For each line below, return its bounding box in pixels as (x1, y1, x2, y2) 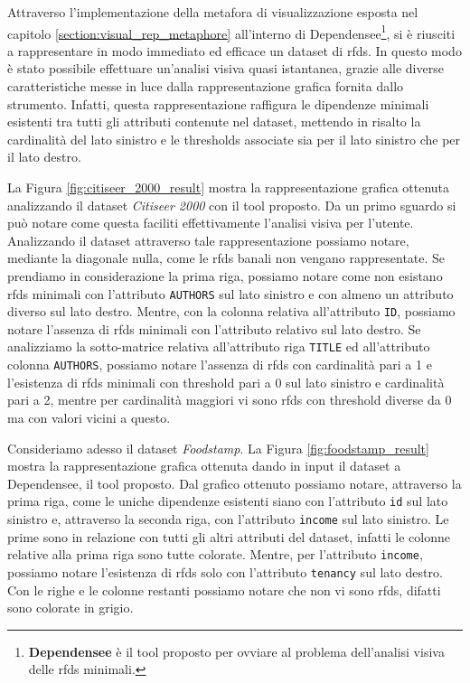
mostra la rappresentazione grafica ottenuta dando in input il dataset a (7, 456, 401, 475)
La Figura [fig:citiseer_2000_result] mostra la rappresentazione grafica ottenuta (7, 178, 450, 196)
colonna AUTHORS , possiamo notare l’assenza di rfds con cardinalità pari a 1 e (7, 355, 432, 374)
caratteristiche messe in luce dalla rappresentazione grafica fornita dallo (7, 77, 404, 96)
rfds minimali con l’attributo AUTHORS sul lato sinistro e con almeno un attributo (7, 284, 454, 303)
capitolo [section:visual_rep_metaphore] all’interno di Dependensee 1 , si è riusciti (7, 21, 456, 42)
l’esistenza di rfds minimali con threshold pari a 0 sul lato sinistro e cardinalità (7, 372, 445, 391)
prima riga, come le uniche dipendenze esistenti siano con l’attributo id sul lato (7, 491, 448, 510)
